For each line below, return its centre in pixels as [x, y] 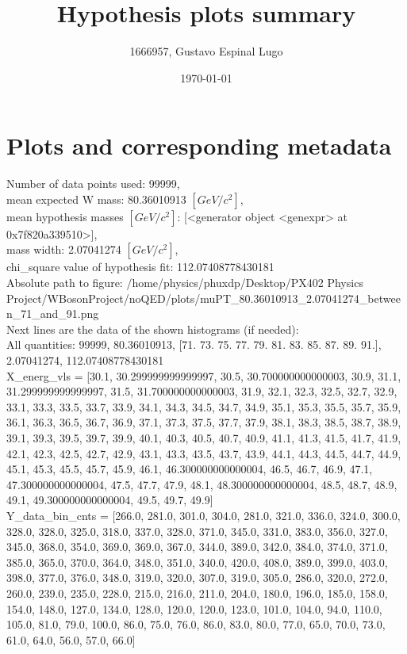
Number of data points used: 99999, [93, 184]
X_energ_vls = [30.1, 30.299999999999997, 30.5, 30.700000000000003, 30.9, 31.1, [204, 375]
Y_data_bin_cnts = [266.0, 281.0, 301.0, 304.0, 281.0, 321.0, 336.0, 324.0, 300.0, [203, 515]
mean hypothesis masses [65, 216]
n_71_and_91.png [53, 314]
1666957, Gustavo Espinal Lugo [206, 51]
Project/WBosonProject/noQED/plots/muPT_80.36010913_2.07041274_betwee [203, 298]
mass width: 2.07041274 [64, 249]
